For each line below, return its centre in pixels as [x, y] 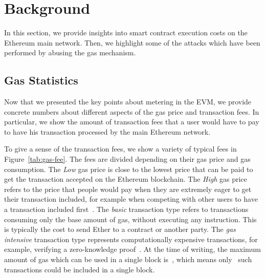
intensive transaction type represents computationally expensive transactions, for [131, 239]
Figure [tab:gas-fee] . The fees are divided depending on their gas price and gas [127, 159]
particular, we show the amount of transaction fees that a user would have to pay [132, 122]
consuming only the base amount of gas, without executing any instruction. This [130, 219]
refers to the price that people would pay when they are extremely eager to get [128, 189]
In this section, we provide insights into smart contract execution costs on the [126, 33]
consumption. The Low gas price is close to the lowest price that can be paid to [129, 169]
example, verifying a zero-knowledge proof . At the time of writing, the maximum [132, 249]
